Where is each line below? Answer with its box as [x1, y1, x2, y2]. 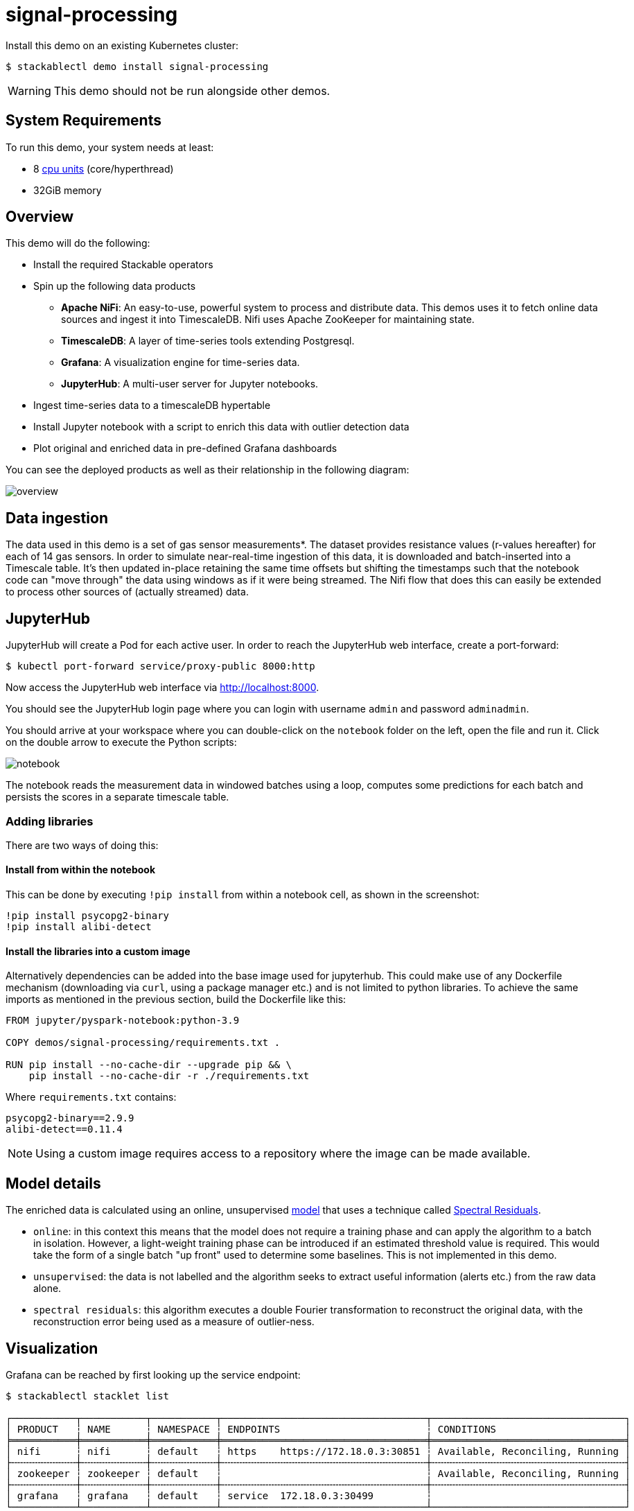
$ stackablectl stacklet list [6, 1390, 170, 1401]
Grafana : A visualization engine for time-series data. [61, 356, 300, 369]
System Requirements [6, 112, 161, 130]
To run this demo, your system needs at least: [6, 141, 214, 153]
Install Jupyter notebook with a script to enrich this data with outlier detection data [33, 421, 410, 433]
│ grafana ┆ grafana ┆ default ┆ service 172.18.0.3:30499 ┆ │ [6, 1490, 631, 1501]
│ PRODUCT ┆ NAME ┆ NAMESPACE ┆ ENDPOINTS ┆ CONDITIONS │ [6, 1424, 631, 1435]
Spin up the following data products [33, 280, 196, 292]
